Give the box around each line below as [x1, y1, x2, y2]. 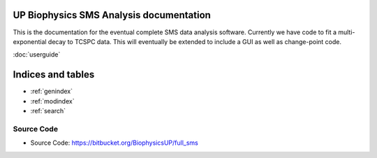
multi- [337, 28, 355, 36]
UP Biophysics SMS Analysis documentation [13, 9, 211, 21]
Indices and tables [13, 69, 95, 80]
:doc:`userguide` [13, 50, 61, 59]
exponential [13, 37, 47, 45]
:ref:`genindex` [30, 87, 73, 96]
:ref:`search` [30, 106, 66, 115]
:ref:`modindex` [30, 96, 75, 105]
